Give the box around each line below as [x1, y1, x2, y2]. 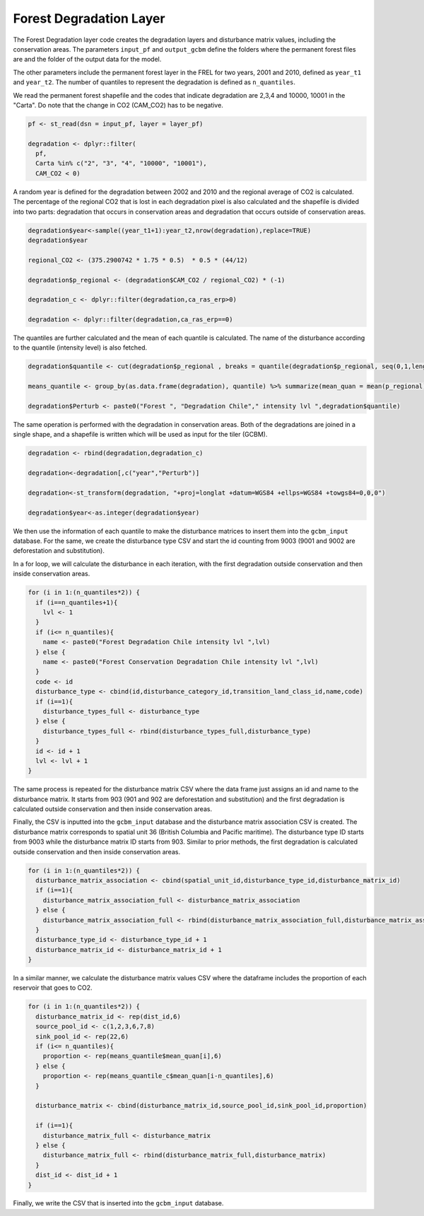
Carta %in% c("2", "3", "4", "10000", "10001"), [35, 159, 208, 168]
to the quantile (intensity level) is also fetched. [13, 343, 148, 352]
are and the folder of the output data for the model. [13, 55, 162, 64]
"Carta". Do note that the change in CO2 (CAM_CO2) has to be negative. [13, 101, 224, 109]
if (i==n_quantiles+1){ [35, 598, 118, 607]
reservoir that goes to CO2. [13, 984, 93, 992]
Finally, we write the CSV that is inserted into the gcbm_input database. [13, 1199, 224, 1208]
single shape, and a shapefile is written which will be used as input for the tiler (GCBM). [13, 430, 268, 439]
